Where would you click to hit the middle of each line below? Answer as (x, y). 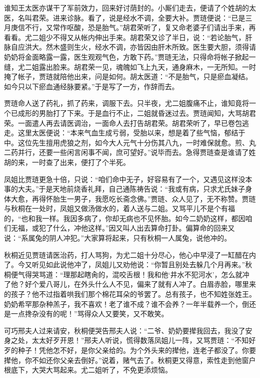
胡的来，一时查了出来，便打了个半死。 (67, 162)
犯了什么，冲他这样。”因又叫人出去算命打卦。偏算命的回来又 (137, 228)
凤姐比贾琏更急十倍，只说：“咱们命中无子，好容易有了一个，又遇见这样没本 (128, 179)
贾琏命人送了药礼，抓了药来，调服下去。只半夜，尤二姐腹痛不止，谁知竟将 (126, 103)
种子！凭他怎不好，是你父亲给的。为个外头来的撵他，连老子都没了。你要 (137, 350)
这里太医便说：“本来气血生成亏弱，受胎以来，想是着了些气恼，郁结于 (131, 133)
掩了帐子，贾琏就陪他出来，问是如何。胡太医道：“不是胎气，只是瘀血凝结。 (128, 76)
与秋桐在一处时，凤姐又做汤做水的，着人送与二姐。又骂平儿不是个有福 (119, 208)
